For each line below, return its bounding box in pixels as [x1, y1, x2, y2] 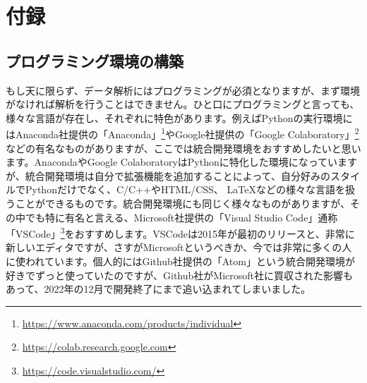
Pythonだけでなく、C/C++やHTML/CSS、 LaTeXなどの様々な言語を [25, 182, 345, 197]
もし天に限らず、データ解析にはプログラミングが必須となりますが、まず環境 [6, 83, 361, 97]
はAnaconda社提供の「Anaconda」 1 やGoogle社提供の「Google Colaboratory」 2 [6, 125, 359, 142]
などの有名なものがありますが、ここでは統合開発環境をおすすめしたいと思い [6, 140, 361, 155]
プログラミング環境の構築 [6, 49, 183, 71]
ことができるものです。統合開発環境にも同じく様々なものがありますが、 [15, 195, 351, 210]
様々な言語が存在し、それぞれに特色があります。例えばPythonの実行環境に [6, 110, 353, 125]
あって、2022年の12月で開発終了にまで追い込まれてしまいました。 [6, 281, 311, 296]
